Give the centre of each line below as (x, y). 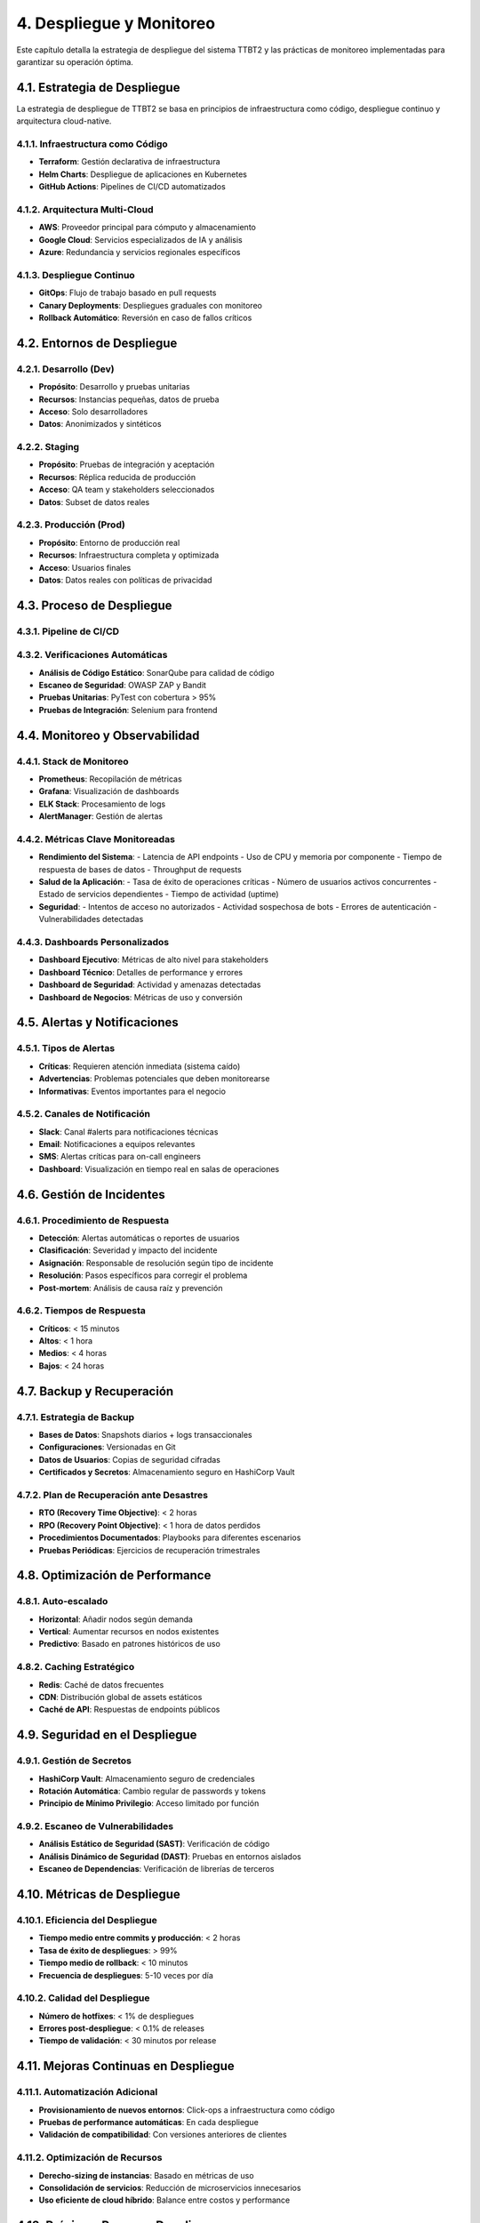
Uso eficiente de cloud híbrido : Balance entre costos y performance (164, 2200)
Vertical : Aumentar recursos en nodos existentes (129, 1632)
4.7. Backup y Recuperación (95, 1391)
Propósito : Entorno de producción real (109, 542)
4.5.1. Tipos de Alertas (66, 1048)
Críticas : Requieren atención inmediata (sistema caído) (140, 1066)
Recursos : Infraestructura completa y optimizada (129, 555)
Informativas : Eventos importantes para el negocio (132, 1091)
